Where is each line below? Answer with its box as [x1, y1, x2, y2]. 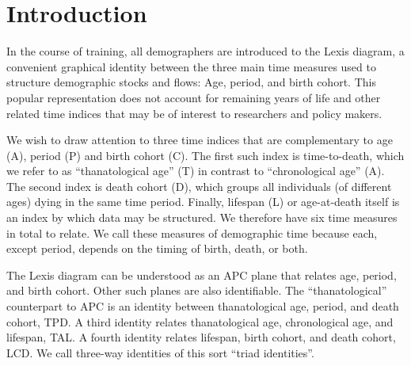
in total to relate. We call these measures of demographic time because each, [6, 224, 378, 241]
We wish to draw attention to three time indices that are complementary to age [6, 132, 393, 148]
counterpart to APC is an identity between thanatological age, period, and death [6, 298, 399, 315]
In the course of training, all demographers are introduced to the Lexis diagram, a [6, 43, 405, 59]
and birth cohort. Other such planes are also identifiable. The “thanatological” [6, 282, 387, 299]
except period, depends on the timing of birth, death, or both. [6, 240, 308, 257]
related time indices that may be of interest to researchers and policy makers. [6, 105, 382, 121]
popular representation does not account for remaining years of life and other [6, 89, 381, 105]
